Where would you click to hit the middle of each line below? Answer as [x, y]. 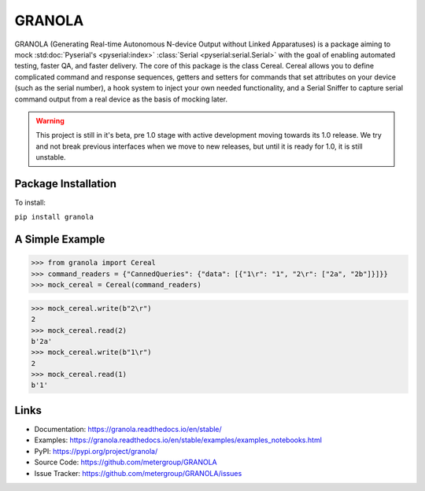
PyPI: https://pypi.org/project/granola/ [96, 451]
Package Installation [66, 184]
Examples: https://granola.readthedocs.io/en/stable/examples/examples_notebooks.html [178, 440]
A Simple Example [60, 240]
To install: [30, 202]
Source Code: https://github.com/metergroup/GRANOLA [126, 462]
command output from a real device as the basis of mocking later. [121, 99]
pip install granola [54, 217]
